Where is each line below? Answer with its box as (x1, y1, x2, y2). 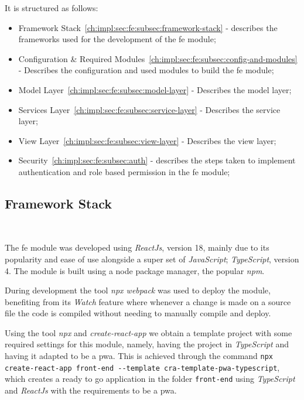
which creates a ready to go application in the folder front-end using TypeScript (5, 372, 295, 385)
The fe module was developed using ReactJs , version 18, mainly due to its (5, 241, 269, 254)
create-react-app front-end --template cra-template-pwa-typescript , (5, 361, 280, 373)
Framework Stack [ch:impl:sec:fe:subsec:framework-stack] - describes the (18, 21, 278, 33)
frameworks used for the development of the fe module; (18, 33, 216, 45)
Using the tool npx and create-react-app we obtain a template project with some (5, 326, 292, 339)
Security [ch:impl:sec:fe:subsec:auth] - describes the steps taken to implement (18, 154, 296, 166)
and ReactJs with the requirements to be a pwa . (5, 384, 177, 396)
